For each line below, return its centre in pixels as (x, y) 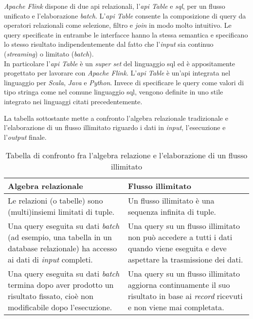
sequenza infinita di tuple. (172, 212)
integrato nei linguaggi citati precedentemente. (73, 101)
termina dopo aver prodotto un (61, 285)
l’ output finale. (25, 137)
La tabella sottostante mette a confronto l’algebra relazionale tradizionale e (116, 118)
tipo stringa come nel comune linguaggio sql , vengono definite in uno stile (114, 92)
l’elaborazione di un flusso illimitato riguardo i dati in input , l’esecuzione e (115, 127)
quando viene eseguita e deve (177, 248)
